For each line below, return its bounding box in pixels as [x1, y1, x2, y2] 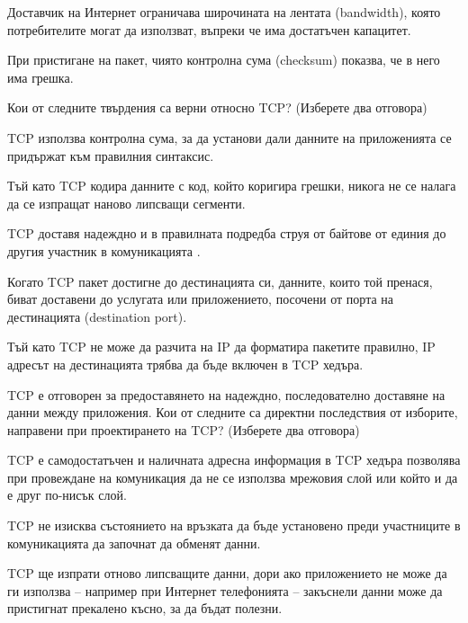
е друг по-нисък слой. [7, 485, 127, 504]
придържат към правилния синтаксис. [7, 146, 214, 165]
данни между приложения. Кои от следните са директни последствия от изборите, [7, 403, 458, 422]
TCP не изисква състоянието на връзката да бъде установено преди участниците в [7, 516, 461, 535]
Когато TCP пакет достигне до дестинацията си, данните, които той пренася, [7, 271, 433, 290]
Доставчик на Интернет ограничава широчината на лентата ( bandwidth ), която [7, 3, 441, 21]
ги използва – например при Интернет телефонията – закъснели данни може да [7, 581, 443, 600]
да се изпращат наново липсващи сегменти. [7, 193, 246, 212]
